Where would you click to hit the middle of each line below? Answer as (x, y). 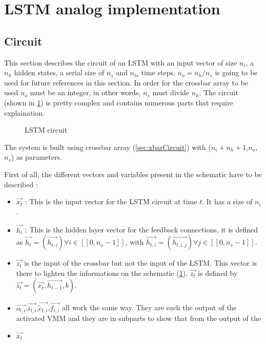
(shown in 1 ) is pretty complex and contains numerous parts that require (119, 102)
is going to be (236, 72)
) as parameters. (36, 157)
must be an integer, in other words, (85, 92)
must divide (171, 92)
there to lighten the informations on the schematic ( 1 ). (102, 273)
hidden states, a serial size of (59, 72)
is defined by (218, 273)
